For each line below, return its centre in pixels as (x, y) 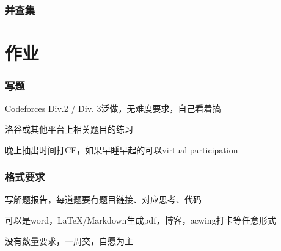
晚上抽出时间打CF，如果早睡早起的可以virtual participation (122, 149)
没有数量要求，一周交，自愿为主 (69, 240)
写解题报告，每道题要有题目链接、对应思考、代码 (103, 199)
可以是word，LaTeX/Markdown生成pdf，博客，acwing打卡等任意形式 (140, 220)
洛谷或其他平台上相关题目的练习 (69, 129)
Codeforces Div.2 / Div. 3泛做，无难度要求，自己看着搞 (113, 108)
